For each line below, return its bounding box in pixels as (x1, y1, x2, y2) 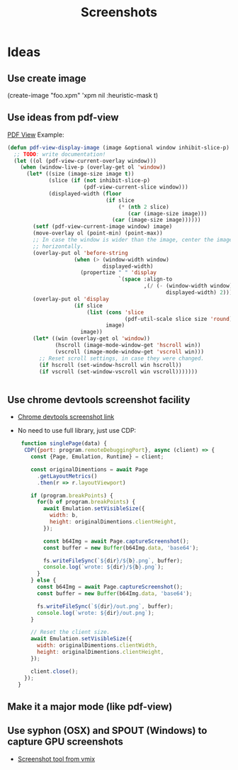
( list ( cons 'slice (86, 309, 144, 316)
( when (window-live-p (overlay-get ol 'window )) (20, 164, 166, 171)
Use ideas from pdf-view (7, 111, 119, 124)
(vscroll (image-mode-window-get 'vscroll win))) (55, 348, 204, 355)
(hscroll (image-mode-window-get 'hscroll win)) (55, 341, 201, 349)
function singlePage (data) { (21, 440, 108, 447)
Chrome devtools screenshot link (17, 412, 115, 421)
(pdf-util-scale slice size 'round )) (124, 315, 236, 322)
